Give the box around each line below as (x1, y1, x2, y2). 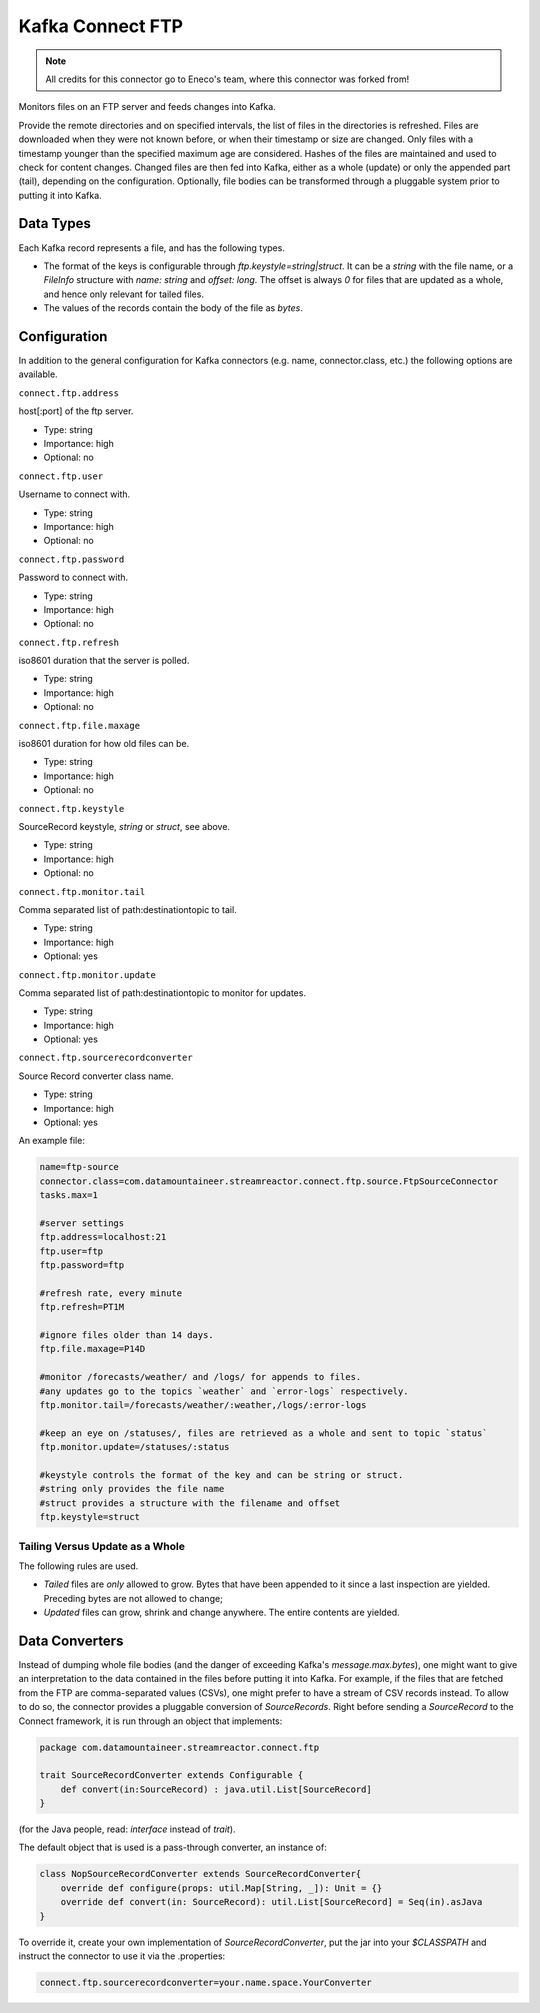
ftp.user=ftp (39, 1245, 104, 1257)
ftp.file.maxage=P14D (39, 1343, 146, 1355)
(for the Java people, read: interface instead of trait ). (18, 1823, 236, 1835)
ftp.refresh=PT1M (39, 1301, 125, 1313)
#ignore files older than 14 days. (39, 1330, 214, 1341)
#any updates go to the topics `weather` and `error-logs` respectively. (39, 1385, 409, 1397)
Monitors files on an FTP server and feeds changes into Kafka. (18, 101, 277, 113)
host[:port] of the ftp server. (18, 405, 134, 417)
